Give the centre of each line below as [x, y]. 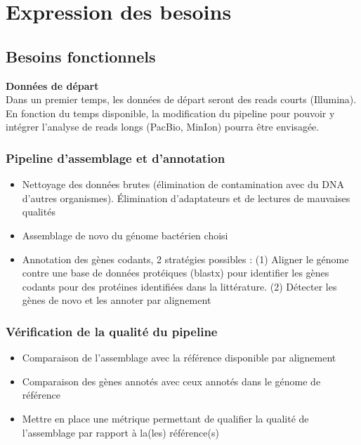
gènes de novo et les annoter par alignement [117, 300]
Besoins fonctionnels [81, 56]
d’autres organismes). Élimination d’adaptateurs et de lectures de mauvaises [186, 198]
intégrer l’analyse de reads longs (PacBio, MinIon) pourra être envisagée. [163, 127]
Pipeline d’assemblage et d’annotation [116, 158]
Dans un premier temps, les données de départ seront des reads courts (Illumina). [181, 99]
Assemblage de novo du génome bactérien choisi [125, 235]
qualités [39, 212]
